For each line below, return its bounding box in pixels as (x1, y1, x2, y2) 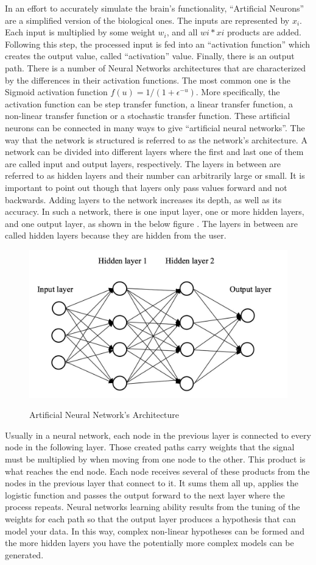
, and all (166, 26, 198, 38)
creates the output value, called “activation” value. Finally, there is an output (5, 49, 295, 62)
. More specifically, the (195, 85, 280, 98)
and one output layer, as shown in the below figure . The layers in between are (5, 217, 298, 229)
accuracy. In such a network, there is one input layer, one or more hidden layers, (5, 205, 304, 218)
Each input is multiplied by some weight (5, 26, 155, 38)
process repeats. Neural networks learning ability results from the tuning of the (5, 500, 300, 513)
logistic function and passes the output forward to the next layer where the (5, 488, 285, 501)
